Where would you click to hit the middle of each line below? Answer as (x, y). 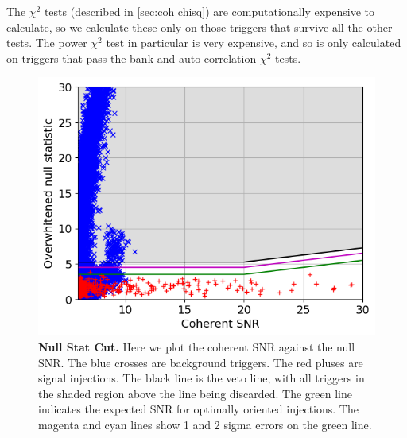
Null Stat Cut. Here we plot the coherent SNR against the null (197, 347)
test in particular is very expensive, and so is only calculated (254, 43)
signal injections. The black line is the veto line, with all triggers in (202, 378)
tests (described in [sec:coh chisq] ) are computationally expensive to (209, 11)
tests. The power (47, 43)
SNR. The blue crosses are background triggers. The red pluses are (201, 362)
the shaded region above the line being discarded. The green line (195, 393)
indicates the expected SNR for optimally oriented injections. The (198, 409)
